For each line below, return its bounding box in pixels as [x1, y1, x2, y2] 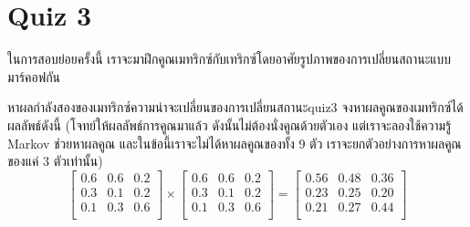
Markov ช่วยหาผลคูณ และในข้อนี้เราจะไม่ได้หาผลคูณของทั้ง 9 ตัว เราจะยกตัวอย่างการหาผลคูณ [7, 133, 462, 152]
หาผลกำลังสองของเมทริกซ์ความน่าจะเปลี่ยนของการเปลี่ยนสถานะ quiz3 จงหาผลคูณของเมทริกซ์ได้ [7, 98, 464, 117]
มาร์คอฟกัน [7, 67, 61, 86]
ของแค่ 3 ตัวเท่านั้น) [7, 151, 103, 170]
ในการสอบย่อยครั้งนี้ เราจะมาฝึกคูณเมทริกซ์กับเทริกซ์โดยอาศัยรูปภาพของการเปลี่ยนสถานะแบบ [7, 49, 452, 68]
